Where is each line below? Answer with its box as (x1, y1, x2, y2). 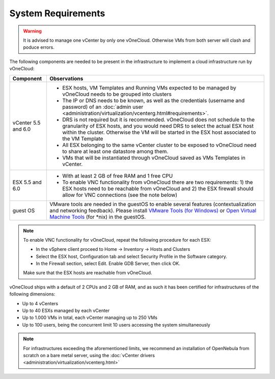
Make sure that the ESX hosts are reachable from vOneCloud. (23, 270, 152, 276)
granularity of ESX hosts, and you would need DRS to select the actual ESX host (62, 122, 254, 129)
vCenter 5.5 (12, 119, 41, 126)
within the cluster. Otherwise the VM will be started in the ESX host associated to (62, 129, 256, 136)
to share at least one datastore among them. (62, 148, 169, 155)
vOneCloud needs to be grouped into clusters (62, 91, 172, 98)
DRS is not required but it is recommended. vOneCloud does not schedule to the (62, 116, 255, 123)
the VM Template (62, 135, 103, 142)
